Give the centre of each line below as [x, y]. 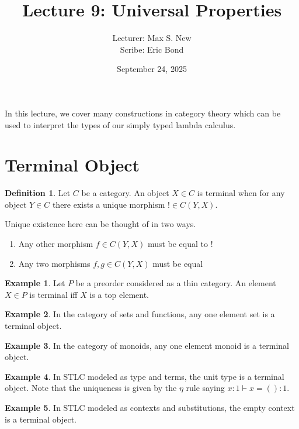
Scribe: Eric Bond [152, 49]
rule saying [205, 388]
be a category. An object [125, 193]
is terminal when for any [241, 193]
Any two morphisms [54, 263]
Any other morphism [56, 243]
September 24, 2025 [152, 69]
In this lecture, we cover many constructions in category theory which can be [143, 113]
